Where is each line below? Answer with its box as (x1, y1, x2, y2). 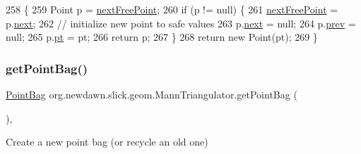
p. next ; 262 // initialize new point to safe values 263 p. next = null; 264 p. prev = (6, 15, 356, 30)
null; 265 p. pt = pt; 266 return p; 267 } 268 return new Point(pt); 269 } (6, 30, 318, 44)
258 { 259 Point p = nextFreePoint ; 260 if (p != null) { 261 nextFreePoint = (6, 2, 338, 16)
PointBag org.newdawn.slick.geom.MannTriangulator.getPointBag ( (6, 87, 297, 101)
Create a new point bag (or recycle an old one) (6, 134, 208, 149)
